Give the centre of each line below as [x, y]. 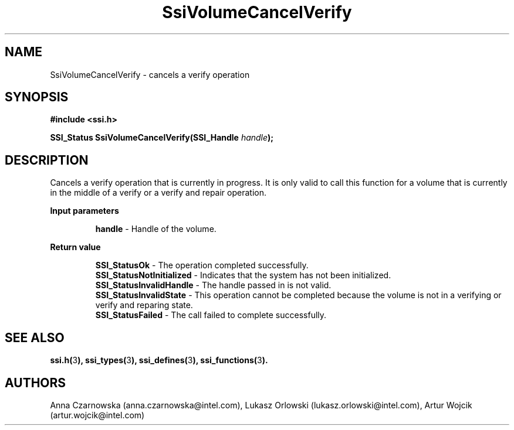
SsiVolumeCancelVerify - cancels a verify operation [150, 74]
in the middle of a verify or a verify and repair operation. [158, 193]
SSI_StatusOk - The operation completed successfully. [202, 265]
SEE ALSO [35, 337]
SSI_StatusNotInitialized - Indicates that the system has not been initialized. [243, 275]
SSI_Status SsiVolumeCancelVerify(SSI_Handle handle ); [162, 138]
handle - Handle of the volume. [156, 229]
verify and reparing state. [144, 305]
